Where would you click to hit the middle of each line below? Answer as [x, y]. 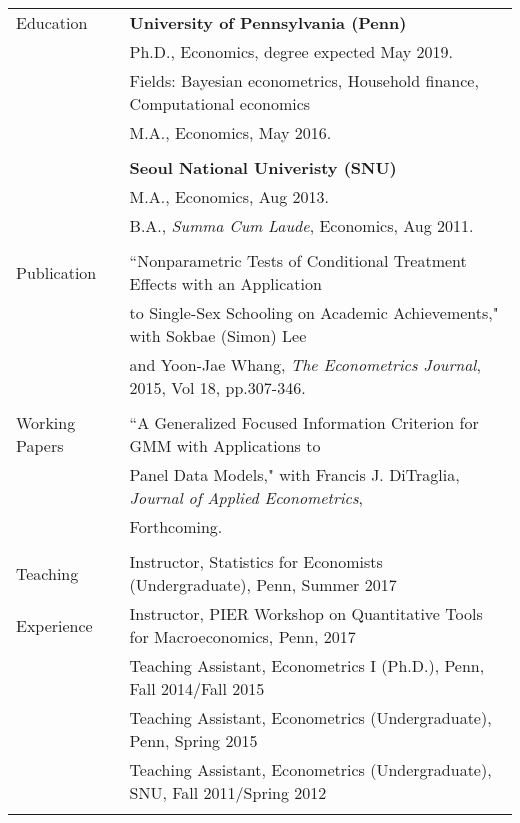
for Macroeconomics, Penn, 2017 [242, 636]
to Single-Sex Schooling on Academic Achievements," [314, 312]
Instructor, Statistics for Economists [256, 561]
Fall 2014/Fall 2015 [197, 688]
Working [46, 422]
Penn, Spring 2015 [193, 740]
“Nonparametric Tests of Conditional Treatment [298, 260]
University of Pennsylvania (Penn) [268, 22]
